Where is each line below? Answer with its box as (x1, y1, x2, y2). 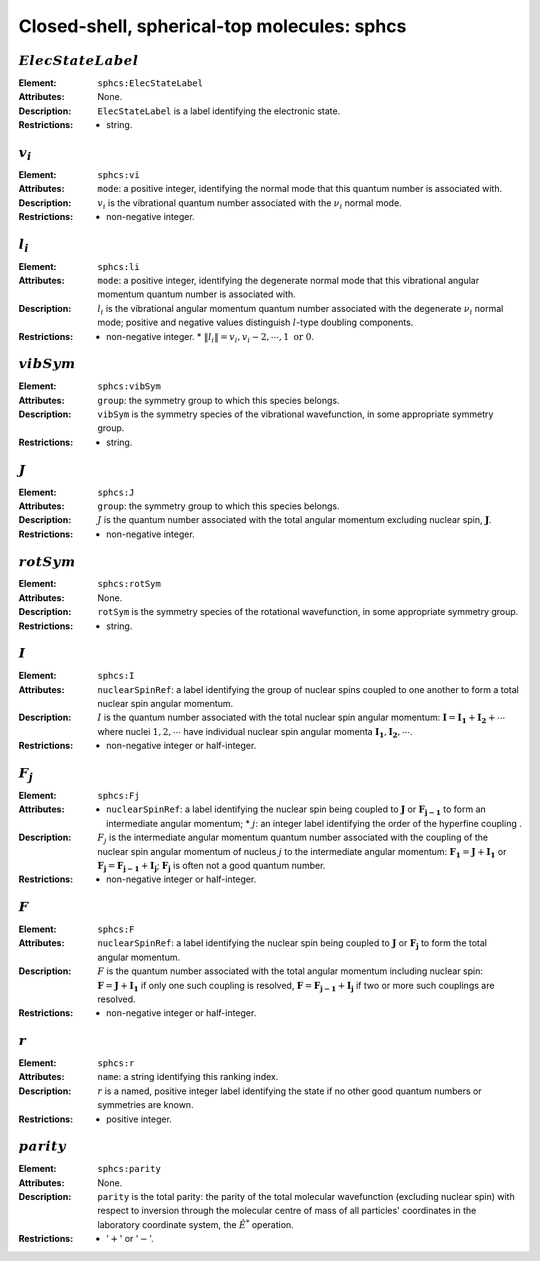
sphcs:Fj (97, 790, 140, 801)
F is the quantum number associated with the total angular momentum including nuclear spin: (97, 965, 484, 977)
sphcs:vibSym (97, 381, 162, 392)
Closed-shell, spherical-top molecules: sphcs (18, 15, 407, 37)
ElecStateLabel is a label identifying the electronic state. (97, 105, 341, 117)
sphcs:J (97, 486, 135, 498)
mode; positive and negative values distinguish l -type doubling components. (97, 316, 414, 329)
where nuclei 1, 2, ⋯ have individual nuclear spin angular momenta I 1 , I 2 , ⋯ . (97, 725, 414, 740)
